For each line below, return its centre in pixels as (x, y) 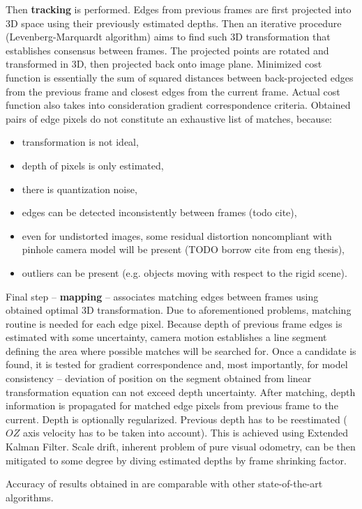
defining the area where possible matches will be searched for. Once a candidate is (181, 350)
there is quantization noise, (80, 189)
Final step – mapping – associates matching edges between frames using (162, 296)
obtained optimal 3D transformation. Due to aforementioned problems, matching (179, 310)
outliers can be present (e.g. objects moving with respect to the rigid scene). (184, 272)
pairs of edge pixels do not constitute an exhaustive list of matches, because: (169, 118)
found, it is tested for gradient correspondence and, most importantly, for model (177, 364)
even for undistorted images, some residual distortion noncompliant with (177, 235)
